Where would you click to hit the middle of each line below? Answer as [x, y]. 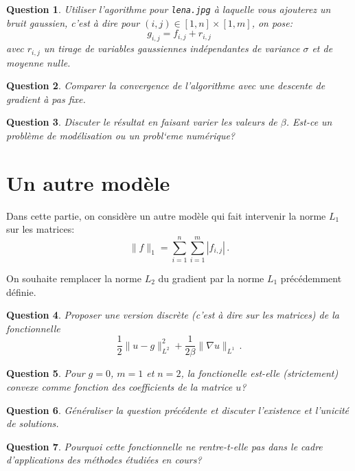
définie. [21, 291]
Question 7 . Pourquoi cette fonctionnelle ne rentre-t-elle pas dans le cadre [164, 446]
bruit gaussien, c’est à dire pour [73, 22]
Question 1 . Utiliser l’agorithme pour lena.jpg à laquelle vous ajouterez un [169, 9]
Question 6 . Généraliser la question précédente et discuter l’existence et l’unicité [178, 410]
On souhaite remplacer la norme [74, 278]
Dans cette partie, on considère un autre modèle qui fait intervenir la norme [166, 215]
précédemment [311, 278]
